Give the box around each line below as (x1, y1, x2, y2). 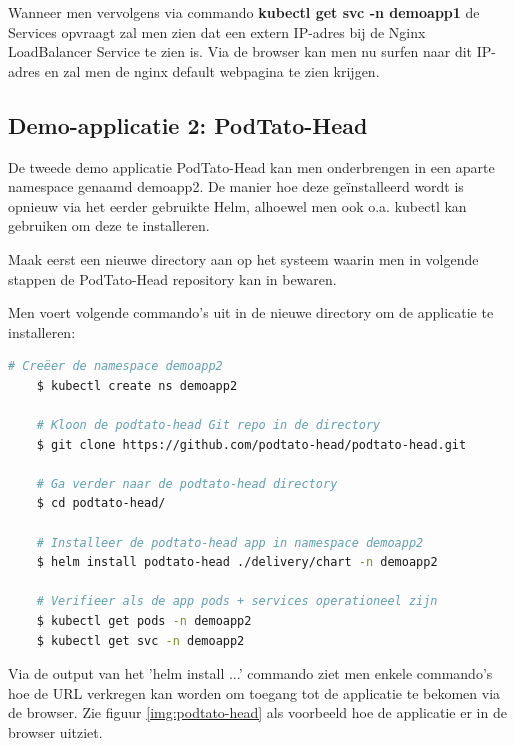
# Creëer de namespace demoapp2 (8, 359, 223, 374)
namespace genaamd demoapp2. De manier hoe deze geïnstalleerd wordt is (8, 176, 464, 197)
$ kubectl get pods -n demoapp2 (36, 614, 252, 629)
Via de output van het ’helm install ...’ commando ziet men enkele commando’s (8, 663, 493, 684)
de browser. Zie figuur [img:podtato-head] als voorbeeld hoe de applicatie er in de (8, 702, 507, 723)
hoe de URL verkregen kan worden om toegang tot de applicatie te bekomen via (8, 682, 501, 703)
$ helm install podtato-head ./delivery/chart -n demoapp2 (36, 555, 438, 570)
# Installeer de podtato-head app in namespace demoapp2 (36, 535, 424, 550)
